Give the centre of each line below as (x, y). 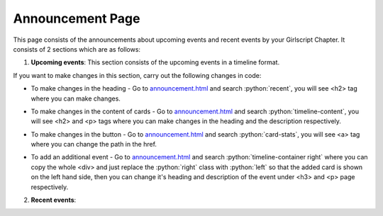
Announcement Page (77, 18)
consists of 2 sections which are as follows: (77, 49)
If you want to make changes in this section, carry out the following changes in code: (137, 75)
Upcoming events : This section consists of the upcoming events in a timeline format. (155, 62)
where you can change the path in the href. (94, 144)
